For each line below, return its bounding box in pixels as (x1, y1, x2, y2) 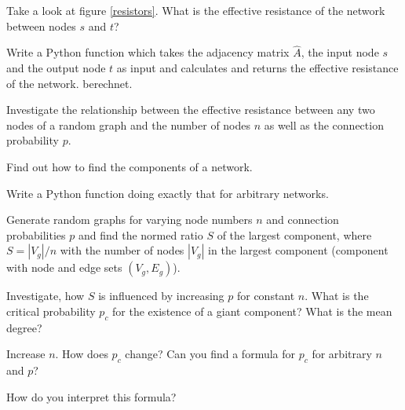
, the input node (301, 44, 379, 60)
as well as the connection (264, 116, 384, 133)
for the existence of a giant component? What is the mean (112, 302, 392, 319)
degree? (6, 319, 42, 335)
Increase (6, 346, 46, 362)
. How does (55, 346, 108, 362)
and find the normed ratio (78, 226, 203, 243)
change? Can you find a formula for (125, 346, 296, 362)
